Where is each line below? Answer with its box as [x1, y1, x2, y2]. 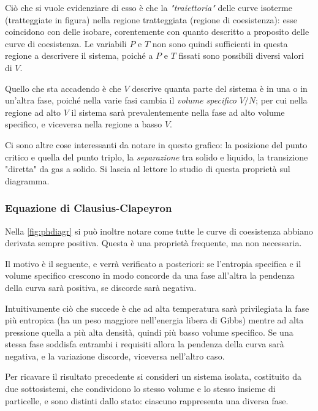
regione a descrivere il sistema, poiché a [5, 49, 153, 62]
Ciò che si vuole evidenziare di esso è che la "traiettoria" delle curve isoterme [5, 1, 293, 13]
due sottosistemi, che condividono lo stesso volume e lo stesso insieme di [5, 382, 276, 395]
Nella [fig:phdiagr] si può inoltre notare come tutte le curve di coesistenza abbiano [5, 224, 313, 237]
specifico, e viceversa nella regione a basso [5, 118, 162, 130]
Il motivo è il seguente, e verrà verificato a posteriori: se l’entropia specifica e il [5, 257, 301, 270]
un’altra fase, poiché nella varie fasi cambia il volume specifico [5, 94, 237, 107]
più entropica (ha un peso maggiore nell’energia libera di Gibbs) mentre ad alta [5, 314, 304, 326]
